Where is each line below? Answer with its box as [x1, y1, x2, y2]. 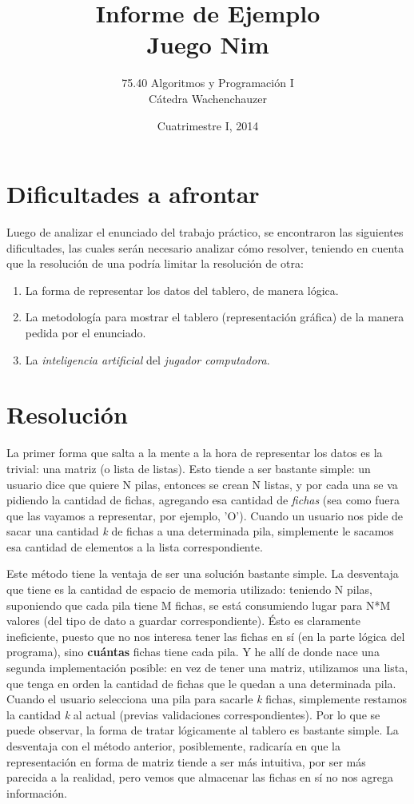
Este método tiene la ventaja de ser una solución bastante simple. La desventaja [6, 565, 399, 582]
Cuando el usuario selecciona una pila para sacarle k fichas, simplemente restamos [6, 691, 407, 707]
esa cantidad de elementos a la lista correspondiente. [6, 538, 263, 555]
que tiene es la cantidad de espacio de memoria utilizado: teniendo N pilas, [6, 581, 372, 598]
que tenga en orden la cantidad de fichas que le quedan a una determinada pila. [6, 675, 396, 691]
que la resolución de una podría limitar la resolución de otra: [6, 255, 304, 272]
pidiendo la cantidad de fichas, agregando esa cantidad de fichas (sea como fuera [6, 492, 400, 508]
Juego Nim [146, 28, 269, 61]
